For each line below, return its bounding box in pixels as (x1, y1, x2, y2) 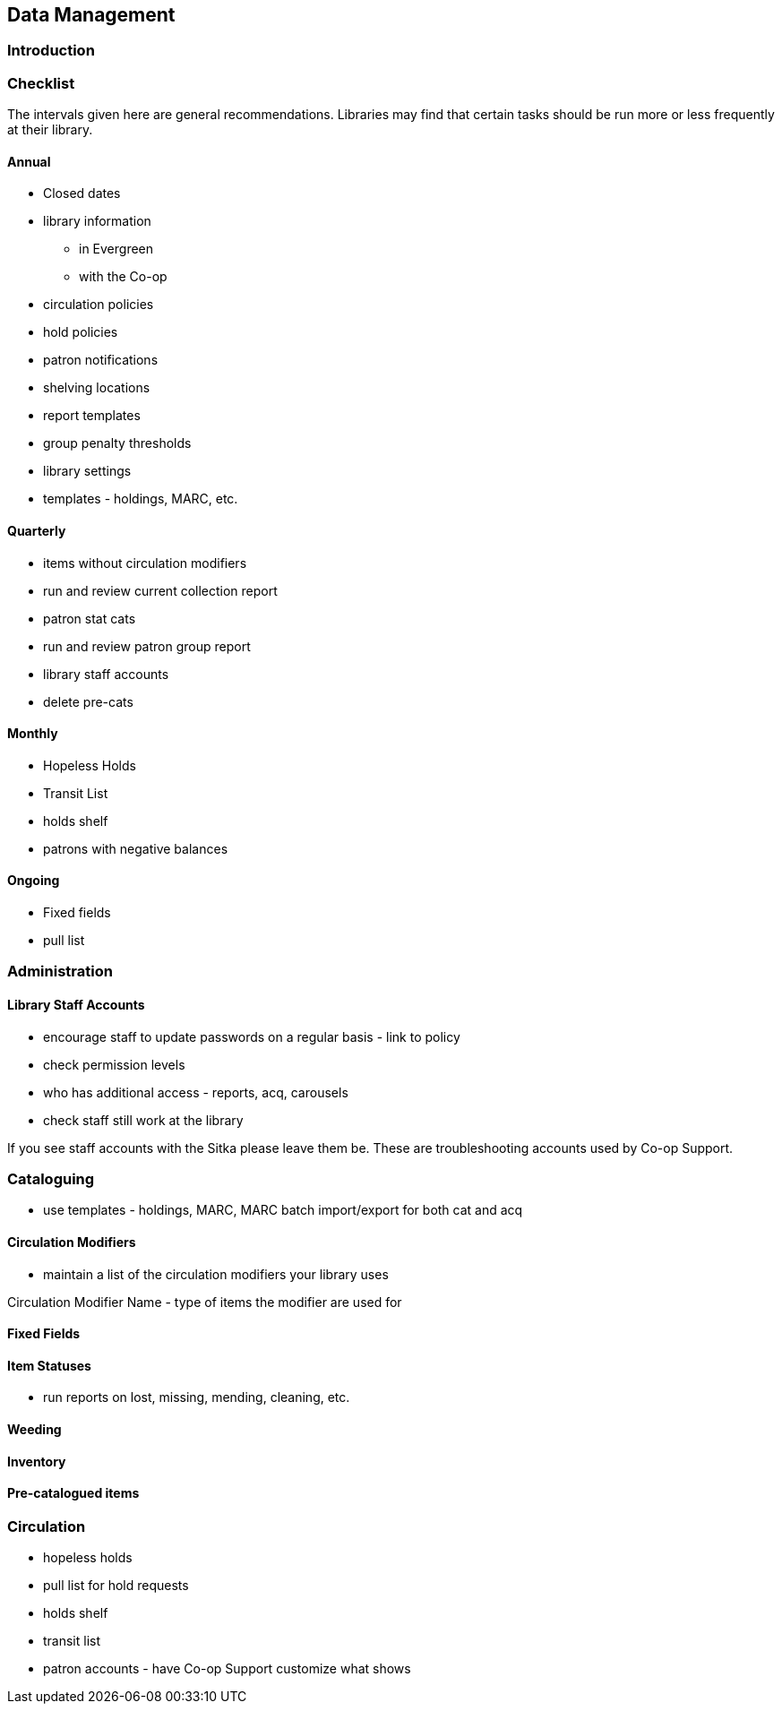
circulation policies (43, 297, 154, 313)
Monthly (7, 726, 58, 742)
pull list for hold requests (43, 1578, 189, 1594)
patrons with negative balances (43, 840, 228, 856)
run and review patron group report (43, 638, 251, 654)
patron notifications (43, 352, 159, 368)
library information (43, 213, 151, 229)
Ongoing (7, 873, 60, 889)
